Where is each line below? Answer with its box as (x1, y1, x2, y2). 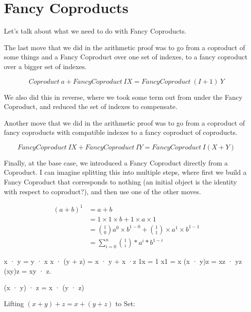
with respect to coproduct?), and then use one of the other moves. (4, 186, 201, 196)
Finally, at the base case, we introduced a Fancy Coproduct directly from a (4, 157, 228, 167)
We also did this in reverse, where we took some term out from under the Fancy (4, 92, 243, 102)
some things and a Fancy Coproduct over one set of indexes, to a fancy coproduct (4, 52, 248, 62)
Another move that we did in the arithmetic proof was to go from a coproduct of (4, 117, 245, 128)
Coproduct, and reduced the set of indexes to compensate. (4, 101, 178, 111)
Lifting (4, 298, 24, 309)
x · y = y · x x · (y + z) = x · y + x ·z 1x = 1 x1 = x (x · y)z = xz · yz (4, 256, 242, 266)
